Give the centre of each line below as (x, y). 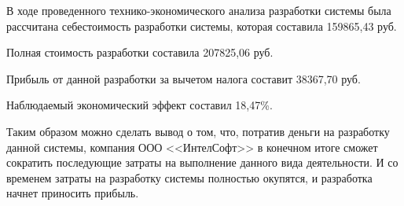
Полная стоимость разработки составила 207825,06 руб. (140, 52)
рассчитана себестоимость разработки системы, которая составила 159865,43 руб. (202, 26)
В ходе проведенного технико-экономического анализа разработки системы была (199, 10)
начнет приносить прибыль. (73, 193)
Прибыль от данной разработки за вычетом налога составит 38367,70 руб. (184, 78)
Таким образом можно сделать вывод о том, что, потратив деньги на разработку (198, 131)
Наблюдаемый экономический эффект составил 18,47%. (140, 105)
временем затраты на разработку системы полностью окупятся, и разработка (189, 177)
